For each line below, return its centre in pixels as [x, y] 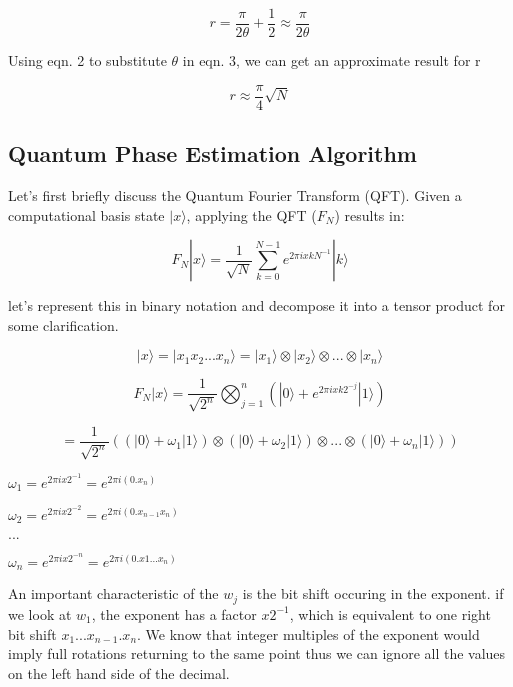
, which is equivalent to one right [390, 613]
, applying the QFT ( [251, 214]
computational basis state [86, 214]
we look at [40, 613]
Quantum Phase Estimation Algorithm [212, 153]
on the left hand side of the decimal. [119, 672]
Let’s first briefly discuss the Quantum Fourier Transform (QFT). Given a [235, 194]
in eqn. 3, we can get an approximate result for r [331, 60]
